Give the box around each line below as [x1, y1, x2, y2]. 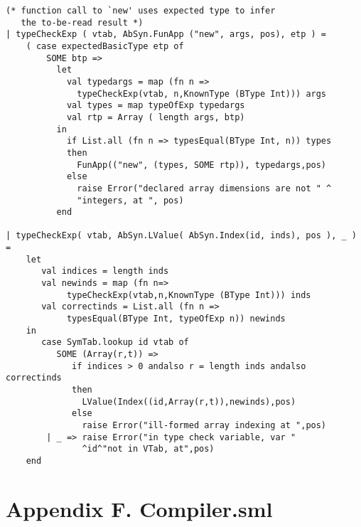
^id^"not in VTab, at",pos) [82, 444, 215, 454]
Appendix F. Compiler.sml [6, 494, 273, 523]
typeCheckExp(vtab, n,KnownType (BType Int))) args [77, 88, 327, 99]
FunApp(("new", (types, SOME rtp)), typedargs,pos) [77, 159, 327, 170]
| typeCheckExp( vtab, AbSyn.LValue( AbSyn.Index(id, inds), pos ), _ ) [6, 230, 357, 241]
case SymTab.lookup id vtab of [41, 337, 189, 348]
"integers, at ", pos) [77, 195, 184, 206]
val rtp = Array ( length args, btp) [66, 112, 245, 122]
